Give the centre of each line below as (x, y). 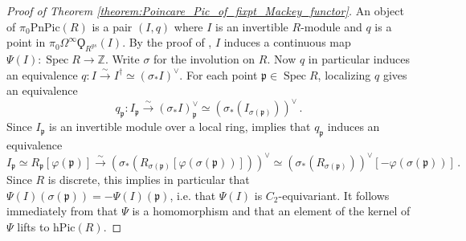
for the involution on (204, 58)
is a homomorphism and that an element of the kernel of (271, 211)
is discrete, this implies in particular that (149, 179)
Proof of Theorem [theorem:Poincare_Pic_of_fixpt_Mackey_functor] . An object (205, 10)
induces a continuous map (287, 42)
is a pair (112, 26)
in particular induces (359, 58)
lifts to (33, 226)
